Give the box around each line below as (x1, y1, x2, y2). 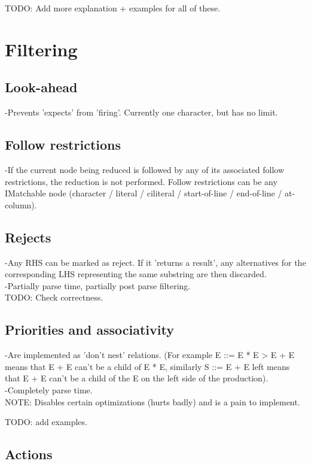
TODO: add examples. (5, 416, 87, 428)
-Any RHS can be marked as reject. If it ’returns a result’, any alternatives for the (5, 256, 306, 268)
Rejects (5, 228, 51, 246)
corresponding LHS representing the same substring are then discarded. (5, 268, 267, 280)
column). (5, 198, 37, 211)
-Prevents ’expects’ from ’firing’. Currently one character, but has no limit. (5, 106, 278, 119)
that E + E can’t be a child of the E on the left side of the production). (5, 372, 269, 384)
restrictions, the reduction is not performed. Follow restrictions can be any (5, 175, 278, 187)
